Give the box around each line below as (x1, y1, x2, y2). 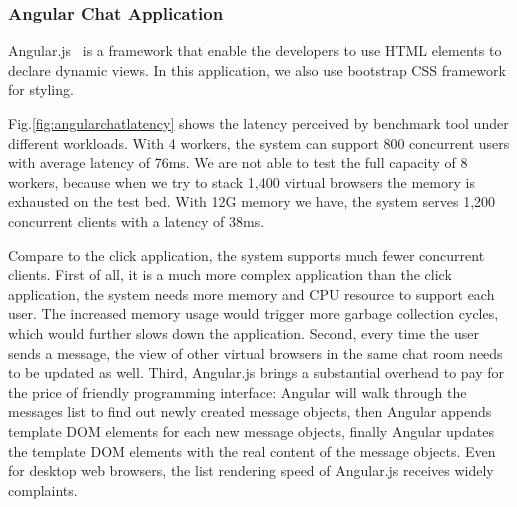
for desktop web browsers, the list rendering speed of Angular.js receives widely (8, 460, 494, 481)
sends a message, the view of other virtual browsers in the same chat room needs (8, 342, 503, 363)
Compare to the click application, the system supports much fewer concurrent (8, 244, 485, 265)
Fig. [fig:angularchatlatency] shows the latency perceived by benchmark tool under (8, 113, 509, 133)
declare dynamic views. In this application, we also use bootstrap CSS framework (8, 59, 506, 80)
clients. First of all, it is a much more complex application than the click (8, 264, 452, 285)
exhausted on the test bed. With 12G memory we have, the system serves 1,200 (8, 191, 496, 212)
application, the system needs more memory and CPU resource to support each (8, 283, 495, 304)
